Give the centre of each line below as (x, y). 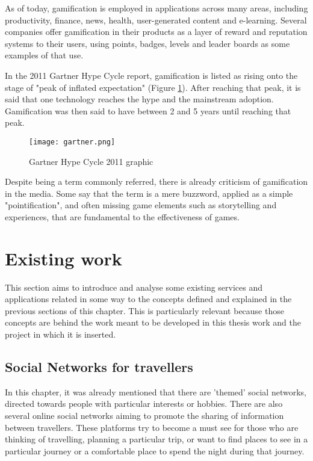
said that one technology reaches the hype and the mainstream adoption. (139, 99)
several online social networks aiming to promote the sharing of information (144, 416)
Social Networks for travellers (99, 367)
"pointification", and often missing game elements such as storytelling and (141, 205)
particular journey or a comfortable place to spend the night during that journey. (155, 450)
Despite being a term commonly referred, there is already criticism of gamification (156, 181)
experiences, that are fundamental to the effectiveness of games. (122, 216)
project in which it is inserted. (60, 334)
